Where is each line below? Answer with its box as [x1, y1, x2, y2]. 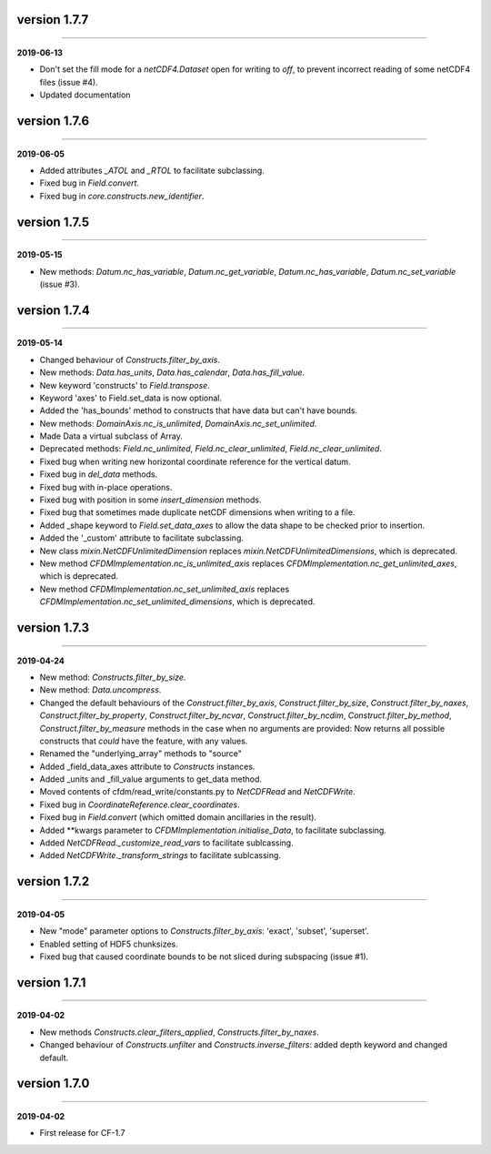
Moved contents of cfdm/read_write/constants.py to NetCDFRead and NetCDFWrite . [39, 786, 356, 797]
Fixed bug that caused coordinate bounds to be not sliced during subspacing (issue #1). [39, 951, 369, 962]
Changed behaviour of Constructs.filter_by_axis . [39, 354, 220, 365]
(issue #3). [39, 278, 81, 289]
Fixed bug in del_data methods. [39, 469, 158, 480]
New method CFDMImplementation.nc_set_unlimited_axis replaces [39, 583, 290, 594]
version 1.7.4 [16, 302, 90, 318]
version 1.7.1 [16, 975, 86, 990]
